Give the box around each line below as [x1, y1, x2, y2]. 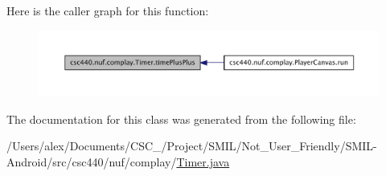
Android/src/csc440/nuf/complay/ [6, 153, 177, 170]
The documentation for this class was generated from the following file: [6, 110, 356, 127]
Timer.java [176, 153, 230, 170]
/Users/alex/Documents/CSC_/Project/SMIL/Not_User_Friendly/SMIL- [6, 137, 377, 154]
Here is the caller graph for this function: [6, 2, 209, 18]
